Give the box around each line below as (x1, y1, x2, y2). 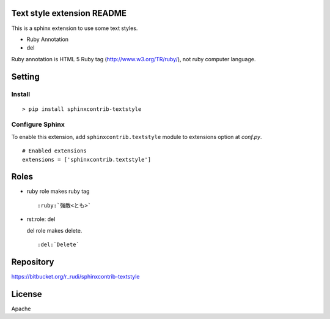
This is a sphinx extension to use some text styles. (11, 24, 138, 32)
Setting (11, 71, 40, 82)
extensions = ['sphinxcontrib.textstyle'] (22, 156, 152, 163)
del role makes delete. (26, 227, 82, 234)
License (11, 288, 42, 299)
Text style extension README (11, 8, 127, 18)
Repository (11, 257, 54, 267)
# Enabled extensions (22, 148, 87, 154)
